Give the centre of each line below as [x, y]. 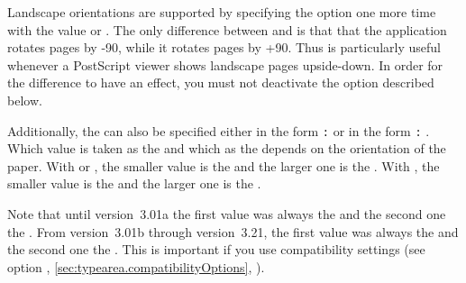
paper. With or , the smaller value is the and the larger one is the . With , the [224, 165]
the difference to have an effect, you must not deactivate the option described [221, 82]
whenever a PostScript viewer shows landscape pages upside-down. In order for [225, 64]
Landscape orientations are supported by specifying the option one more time [222, 12]
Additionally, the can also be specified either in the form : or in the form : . [219, 130]
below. [25, 100]
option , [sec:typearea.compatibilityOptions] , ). [136, 266]
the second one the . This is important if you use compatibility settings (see [216, 249]
